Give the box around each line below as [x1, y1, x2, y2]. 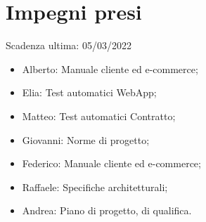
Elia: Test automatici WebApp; [22, 85, 157, 100]
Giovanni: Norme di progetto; [22, 132, 150, 147]
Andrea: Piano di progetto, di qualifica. [22, 203, 192, 218]
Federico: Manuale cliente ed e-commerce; [22, 156, 201, 171]
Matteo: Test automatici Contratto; [22, 108, 176, 123]
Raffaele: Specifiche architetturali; [22, 179, 168, 194]
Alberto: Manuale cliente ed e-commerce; [22, 61, 198, 76]
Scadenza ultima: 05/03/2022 [6, 38, 131, 53]
